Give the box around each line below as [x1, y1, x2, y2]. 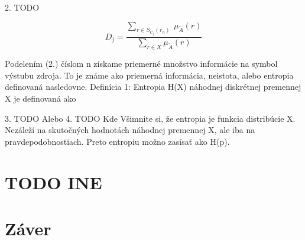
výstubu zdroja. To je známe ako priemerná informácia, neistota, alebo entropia [5, 69, 294, 81]
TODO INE [5, 170, 102, 194]
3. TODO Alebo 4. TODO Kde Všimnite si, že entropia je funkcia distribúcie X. [5, 112, 296, 124]
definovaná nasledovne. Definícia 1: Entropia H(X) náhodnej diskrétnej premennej [5, 80, 301, 93]
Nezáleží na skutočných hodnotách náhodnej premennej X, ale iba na [5, 124, 255, 136]
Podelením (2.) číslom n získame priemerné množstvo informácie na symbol [5, 57, 278, 70]
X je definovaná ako [5, 92, 76, 104]
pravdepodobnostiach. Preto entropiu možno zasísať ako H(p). [5, 135, 230, 147]
